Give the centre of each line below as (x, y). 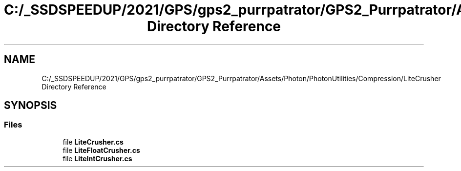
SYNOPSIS (31, 106)
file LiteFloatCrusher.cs (101, 150)
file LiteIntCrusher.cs (97, 158)
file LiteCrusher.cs (93, 142)
